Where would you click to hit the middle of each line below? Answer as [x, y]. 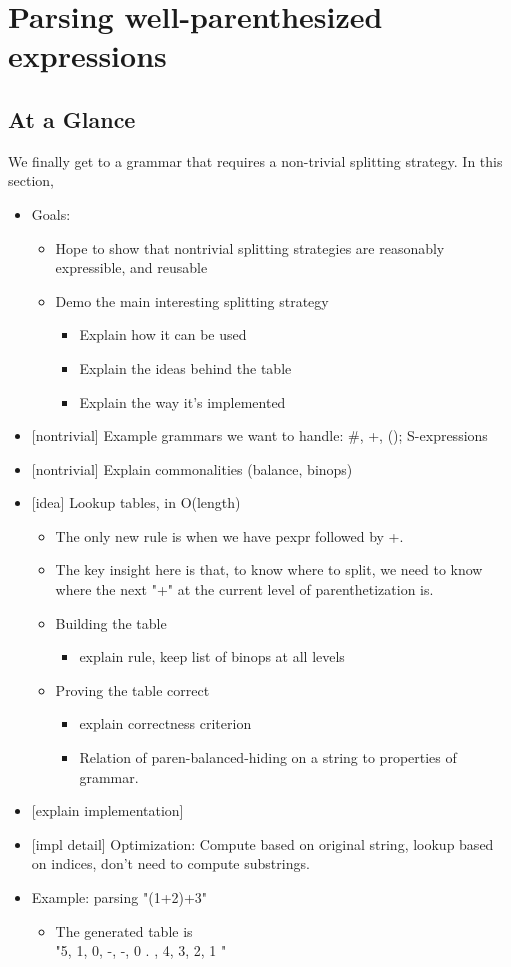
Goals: [51, 213]
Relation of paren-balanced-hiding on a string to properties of [268, 757]
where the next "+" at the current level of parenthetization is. [244, 589]
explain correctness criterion [165, 723]
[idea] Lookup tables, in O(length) [136, 502]
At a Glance [72, 118]
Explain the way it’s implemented [182, 401]
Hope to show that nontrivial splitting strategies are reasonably [250, 247]
